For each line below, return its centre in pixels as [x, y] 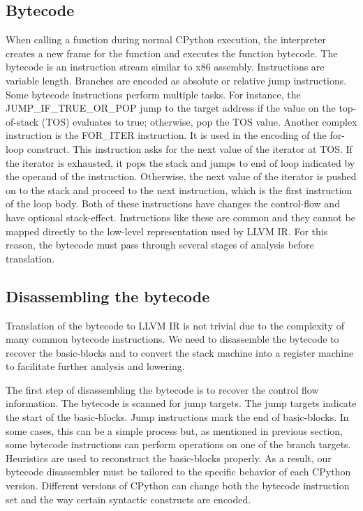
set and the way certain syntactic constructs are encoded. [128, 499]
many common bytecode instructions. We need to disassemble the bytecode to [172, 339]
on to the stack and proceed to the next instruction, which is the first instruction [179, 190]
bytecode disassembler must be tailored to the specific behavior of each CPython [178, 472]
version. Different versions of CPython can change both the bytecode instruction [178, 486]
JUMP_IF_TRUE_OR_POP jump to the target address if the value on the [171, 108]
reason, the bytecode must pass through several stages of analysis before [160, 245]
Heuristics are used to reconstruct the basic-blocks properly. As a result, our [169, 458]
